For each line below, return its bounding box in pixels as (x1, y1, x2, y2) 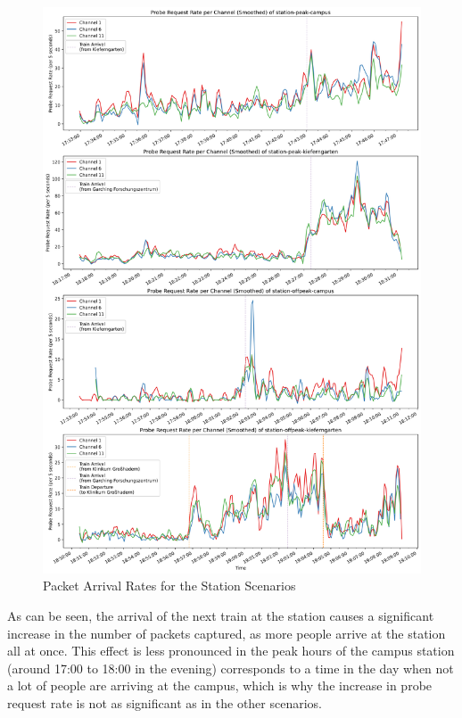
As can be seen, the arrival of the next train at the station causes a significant (7, 606, 434, 624)
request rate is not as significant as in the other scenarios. (7, 693, 322, 712)
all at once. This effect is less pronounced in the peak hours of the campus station (7, 641, 455, 660)
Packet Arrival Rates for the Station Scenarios (43, 576, 296, 595)
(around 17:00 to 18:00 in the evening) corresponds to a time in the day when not (7, 658, 454, 677)
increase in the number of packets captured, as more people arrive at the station (7, 623, 446, 642)
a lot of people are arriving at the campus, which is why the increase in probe (7, 676, 433, 695)
